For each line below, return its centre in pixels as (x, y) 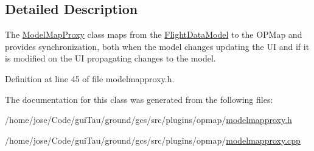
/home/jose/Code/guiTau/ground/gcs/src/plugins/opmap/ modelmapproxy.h (148, 120)
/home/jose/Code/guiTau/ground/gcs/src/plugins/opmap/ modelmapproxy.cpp (153, 140)
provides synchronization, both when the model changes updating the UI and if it (157, 46)
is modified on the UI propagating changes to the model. (110, 58)
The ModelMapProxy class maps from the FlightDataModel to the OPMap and (154, 34)
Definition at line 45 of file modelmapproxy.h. (90, 78)
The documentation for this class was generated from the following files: (139, 99)
